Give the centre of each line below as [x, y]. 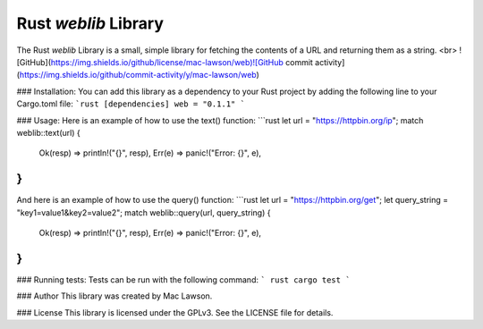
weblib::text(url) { [48, 132]
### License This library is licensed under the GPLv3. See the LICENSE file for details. [175, 312]
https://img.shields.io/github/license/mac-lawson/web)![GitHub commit [182, 62]
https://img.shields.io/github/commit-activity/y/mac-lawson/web [138, 75]
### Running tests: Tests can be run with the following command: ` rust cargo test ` [183, 279]
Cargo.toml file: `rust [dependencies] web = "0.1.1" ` [131, 104]
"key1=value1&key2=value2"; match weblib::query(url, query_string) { [144, 212]
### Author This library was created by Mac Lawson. [114, 296]
